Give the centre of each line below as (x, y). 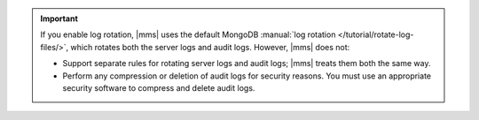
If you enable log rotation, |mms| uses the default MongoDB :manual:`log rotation (188, 34)
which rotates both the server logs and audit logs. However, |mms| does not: (210, 47)
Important (59, 19)
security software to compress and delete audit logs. (159, 87)
